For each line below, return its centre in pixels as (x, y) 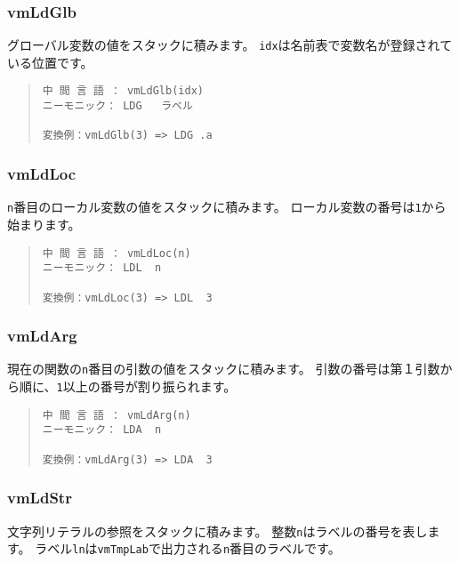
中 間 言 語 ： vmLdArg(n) (117, 415)
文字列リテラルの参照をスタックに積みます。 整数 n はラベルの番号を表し (217, 531)
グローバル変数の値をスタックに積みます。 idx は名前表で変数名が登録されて (230, 45)
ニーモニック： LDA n (102, 430)
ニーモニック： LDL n (102, 268)
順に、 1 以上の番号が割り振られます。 (128, 386)
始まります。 (44, 224)
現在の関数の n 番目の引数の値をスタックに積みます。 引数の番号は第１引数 (224, 369)
